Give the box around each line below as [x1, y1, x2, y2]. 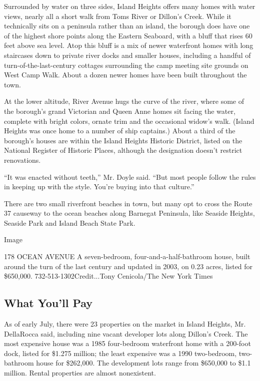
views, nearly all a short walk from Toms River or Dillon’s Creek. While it [4, 10, 231, 21]
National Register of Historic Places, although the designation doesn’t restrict [4, 145, 242, 155]
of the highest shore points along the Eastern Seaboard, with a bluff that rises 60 [4, 30, 252, 40]
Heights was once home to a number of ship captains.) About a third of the [4, 125, 235, 136]
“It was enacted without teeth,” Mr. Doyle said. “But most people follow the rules [4, 171, 256, 182]
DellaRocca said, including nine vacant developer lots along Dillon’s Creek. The [4, 328, 248, 339]
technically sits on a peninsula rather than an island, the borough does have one [4, 20, 250, 31]
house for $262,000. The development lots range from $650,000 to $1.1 [36, 358, 251, 368]
